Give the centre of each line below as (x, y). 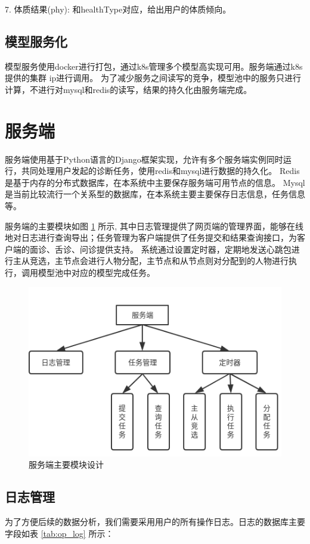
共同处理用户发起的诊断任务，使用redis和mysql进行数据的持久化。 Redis (160, 171)
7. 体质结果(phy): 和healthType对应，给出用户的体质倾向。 (118, 9)
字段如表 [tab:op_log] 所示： (59, 533)
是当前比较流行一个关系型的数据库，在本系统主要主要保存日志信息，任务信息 (155, 194)
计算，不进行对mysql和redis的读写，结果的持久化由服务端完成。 (128, 89)
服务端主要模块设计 (66, 464)
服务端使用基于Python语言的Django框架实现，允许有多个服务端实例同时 (144, 159)
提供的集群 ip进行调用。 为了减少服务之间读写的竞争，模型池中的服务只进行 (153, 78)
